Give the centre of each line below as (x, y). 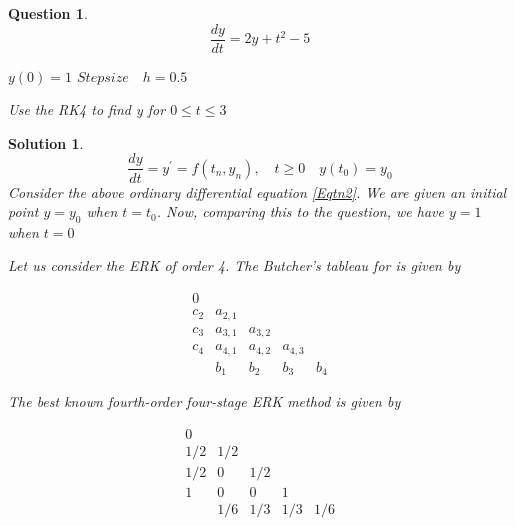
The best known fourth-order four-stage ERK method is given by (204, 401)
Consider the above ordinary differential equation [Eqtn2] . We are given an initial (257, 191)
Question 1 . (48, 13)
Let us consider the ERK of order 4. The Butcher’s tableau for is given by (234, 265)
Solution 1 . (46, 142)
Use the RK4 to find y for (87, 109)
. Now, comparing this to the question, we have (300, 211)
